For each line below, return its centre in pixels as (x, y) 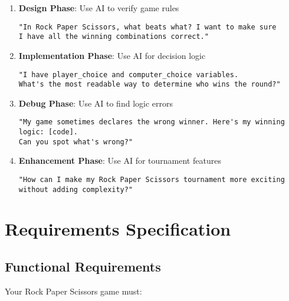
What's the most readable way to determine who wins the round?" (150, 85)
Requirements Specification (118, 229)
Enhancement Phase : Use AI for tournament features (120, 161)
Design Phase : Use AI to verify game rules (99, 8)
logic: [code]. (48, 132)
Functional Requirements (83, 267)
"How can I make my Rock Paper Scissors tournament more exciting (152, 179)
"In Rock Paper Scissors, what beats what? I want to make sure (147, 27)
